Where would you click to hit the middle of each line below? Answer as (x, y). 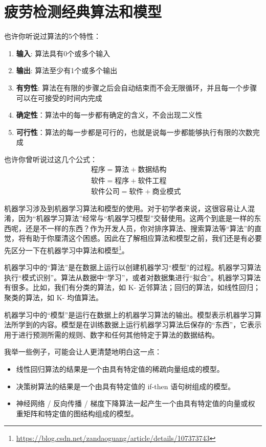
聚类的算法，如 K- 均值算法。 (53, 297)
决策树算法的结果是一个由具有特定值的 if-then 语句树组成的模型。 (126, 386)
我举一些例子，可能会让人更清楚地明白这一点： (83, 352)
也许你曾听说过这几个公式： (51, 159)
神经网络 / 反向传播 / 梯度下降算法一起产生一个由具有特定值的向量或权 (136, 403)
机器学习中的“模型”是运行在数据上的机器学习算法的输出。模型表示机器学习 (129, 314)
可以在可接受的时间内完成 (59, 97)
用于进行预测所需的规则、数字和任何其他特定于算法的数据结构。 (112, 334)
